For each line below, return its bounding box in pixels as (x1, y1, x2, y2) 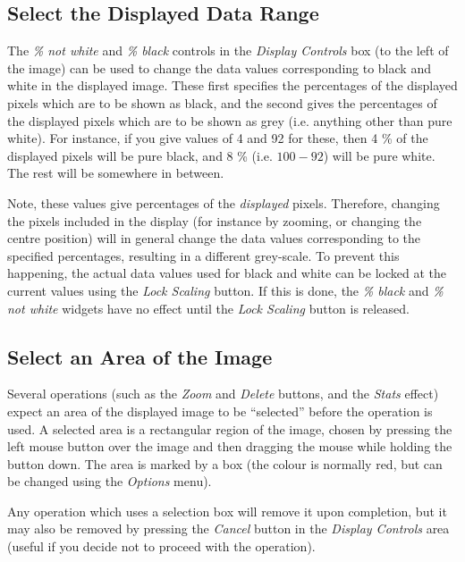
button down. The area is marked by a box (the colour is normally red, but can (7, 454, 443, 473)
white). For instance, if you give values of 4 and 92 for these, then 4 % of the (7, 129, 428, 147)
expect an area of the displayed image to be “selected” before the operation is (7, 401, 433, 420)
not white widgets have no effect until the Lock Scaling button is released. (7, 298, 410, 317)
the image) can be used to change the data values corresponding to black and (7, 58, 431, 77)
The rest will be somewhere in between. (7, 164, 224, 182)
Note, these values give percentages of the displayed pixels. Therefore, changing (7, 193, 440, 212)
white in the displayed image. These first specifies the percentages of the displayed (7, 76, 458, 95)
